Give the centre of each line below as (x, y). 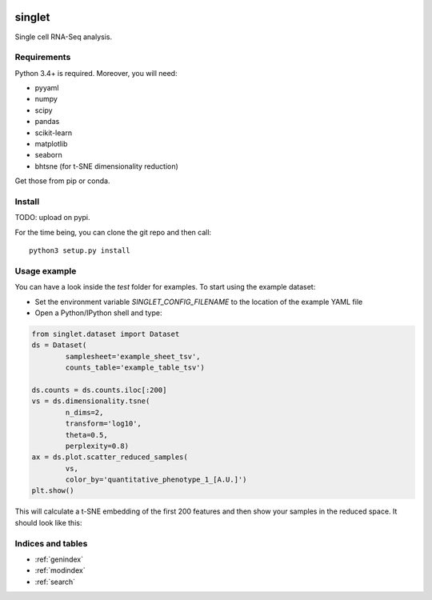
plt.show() (53, 491)
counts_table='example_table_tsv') (135, 368)
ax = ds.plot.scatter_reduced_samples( (110, 457)
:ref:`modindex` (60, 570)
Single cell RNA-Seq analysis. (63, 37)
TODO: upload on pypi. (53, 218)
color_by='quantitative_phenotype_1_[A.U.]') (156, 480)
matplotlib (51, 144)
